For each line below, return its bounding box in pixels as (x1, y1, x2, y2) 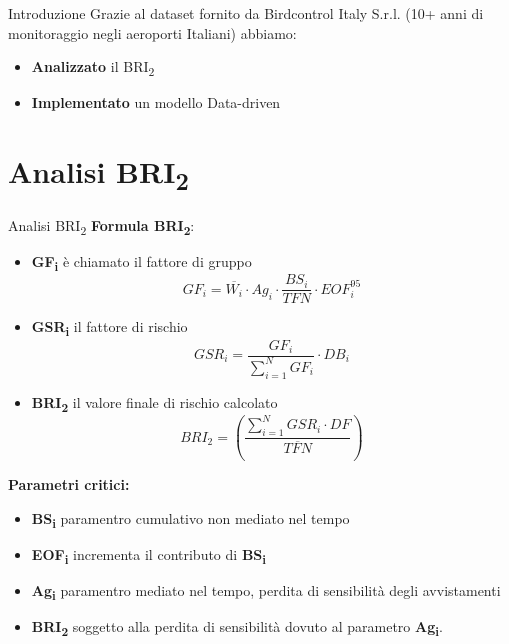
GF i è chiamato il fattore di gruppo (31, 251, 252, 275)
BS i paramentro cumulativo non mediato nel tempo (31, 507, 350, 531)
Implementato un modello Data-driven (31, 92, 281, 113)
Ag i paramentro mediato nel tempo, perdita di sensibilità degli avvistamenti (31, 580, 501, 604)
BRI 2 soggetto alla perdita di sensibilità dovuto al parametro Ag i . (31, 616, 443, 640)
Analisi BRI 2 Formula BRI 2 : (8, 215, 195, 238)
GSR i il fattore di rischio (31, 316, 188, 340)
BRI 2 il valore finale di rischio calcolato (31, 391, 278, 415)
